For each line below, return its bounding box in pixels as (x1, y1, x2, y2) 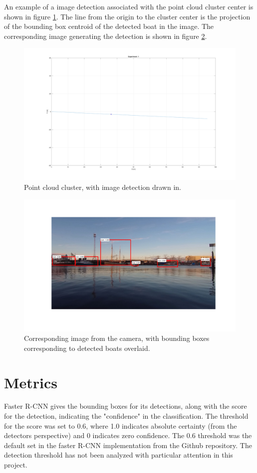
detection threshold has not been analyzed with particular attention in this (4, 450, 233, 460)
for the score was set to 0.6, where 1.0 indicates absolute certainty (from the (4, 420, 237, 431)
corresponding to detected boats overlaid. (24, 342, 150, 353)
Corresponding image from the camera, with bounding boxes (24, 333, 210, 343)
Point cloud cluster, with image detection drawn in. (24, 181, 181, 192)
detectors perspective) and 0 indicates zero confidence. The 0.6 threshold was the (4, 430, 252, 441)
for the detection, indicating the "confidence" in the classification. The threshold (4, 411, 249, 421)
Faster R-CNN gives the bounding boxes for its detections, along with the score (4, 401, 247, 411)
